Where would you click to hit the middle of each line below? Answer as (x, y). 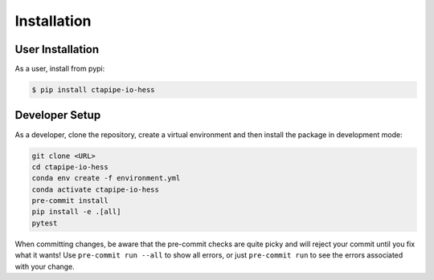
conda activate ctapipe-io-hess (96, 189)
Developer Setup (58, 115)
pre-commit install (70, 201)
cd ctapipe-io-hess (70, 167)
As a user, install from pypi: (60, 69)
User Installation (57, 49)
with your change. (45, 266)
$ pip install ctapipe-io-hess (94, 90)
